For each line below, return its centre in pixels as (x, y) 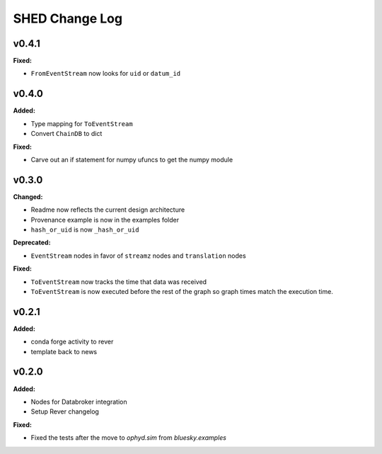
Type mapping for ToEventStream (82, 123)
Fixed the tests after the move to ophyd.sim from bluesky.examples (128, 438)
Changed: (28, 197)
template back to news (64, 351)
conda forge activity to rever (72, 342)
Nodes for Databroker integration (79, 402)
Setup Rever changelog (65, 412)
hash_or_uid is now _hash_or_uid (85, 229)
